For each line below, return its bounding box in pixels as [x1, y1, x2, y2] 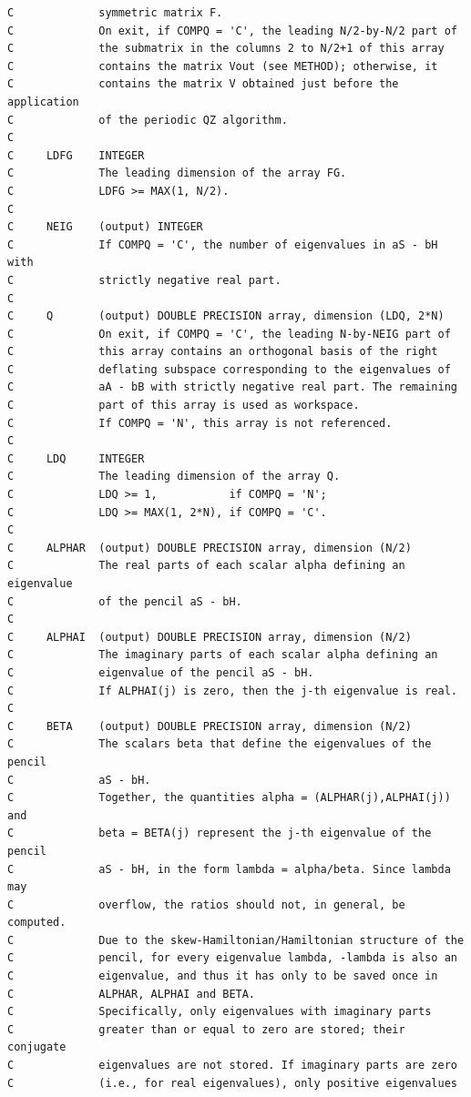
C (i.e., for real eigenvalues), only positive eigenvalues [7, 1076, 457, 1090]
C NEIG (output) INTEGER [7, 220, 203, 234]
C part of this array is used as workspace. [7, 399, 360, 412]
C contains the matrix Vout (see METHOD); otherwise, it [7, 59, 438, 73]
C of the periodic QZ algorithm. [7, 113, 288, 127]
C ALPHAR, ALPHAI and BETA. [7, 987, 256, 1001]
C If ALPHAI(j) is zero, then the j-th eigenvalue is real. [7, 684, 457, 697]
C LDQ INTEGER [7, 452, 145, 465]
